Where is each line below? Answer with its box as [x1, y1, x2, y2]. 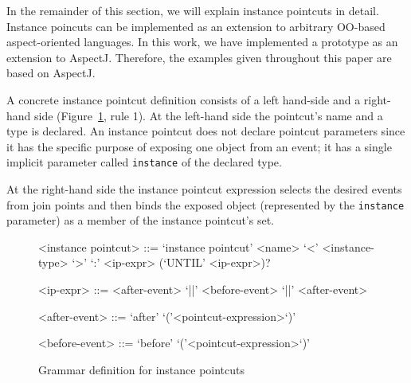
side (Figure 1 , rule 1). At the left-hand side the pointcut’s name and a [34, 107, 383, 123]
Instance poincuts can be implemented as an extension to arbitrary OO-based [6, 18, 386, 34]
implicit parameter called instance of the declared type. [6, 154, 282, 170]
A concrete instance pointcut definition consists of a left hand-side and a [6, 91, 361, 107]
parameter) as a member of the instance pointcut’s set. [6, 212, 274, 229]
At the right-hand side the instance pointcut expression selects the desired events [6, 181, 402, 197]
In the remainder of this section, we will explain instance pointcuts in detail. [6, 2, 379, 18]
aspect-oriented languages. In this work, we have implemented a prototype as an [6, 33, 398, 50]
